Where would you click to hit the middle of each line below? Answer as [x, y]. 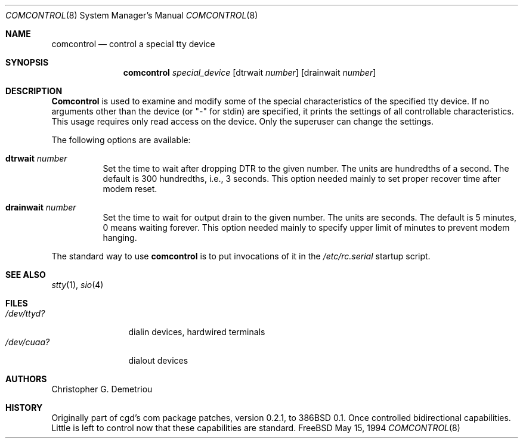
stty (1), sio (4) [78, 285]
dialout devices [158, 360]
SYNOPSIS [27, 62]
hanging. [120, 238]
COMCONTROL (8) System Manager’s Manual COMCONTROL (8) [132, 15]
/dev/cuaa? [28, 342]
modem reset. [130, 189]
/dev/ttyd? [25, 313]
